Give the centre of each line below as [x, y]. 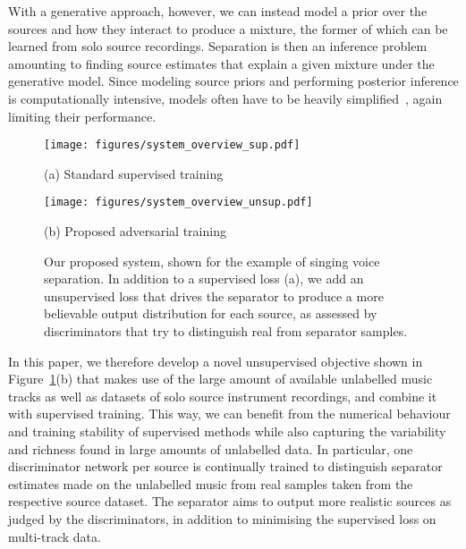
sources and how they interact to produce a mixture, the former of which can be [228, 28]
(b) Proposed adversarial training [135, 231]
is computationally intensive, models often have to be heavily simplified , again [225, 98]
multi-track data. [55, 536]
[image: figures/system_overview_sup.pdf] [172, 145]
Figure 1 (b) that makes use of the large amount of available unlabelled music [220, 379]
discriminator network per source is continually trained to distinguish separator [225, 466]
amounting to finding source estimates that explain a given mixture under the [221, 63]
